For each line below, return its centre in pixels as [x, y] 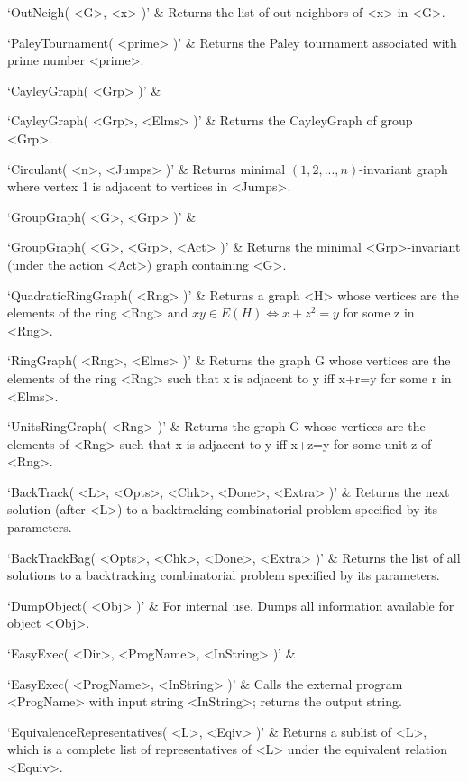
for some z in [379, 313]
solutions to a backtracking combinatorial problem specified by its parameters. [224, 575]
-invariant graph [404, 168]
